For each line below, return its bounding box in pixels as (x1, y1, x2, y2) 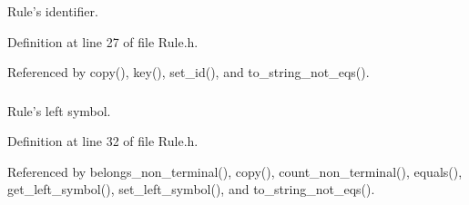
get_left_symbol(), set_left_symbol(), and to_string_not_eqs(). (7, 180, 375, 199)
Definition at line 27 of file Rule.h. (7, 32, 199, 51)
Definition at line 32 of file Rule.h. (7, 132, 199, 151)
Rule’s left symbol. (7, 101, 111, 120)
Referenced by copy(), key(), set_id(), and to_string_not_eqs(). (7, 63, 370, 82)
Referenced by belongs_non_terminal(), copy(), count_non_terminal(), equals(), (7, 161, 463, 181)
